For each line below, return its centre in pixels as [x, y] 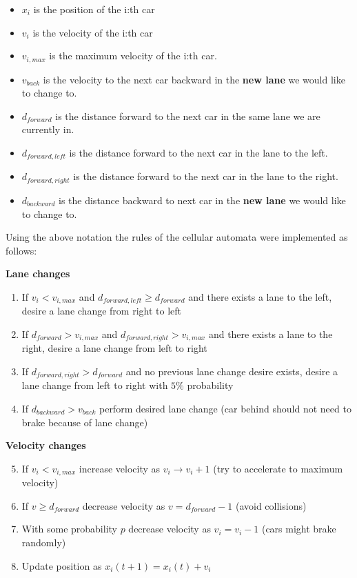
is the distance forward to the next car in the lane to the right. [206, 176]
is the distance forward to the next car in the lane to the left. [198, 153]
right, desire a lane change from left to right [114, 348]
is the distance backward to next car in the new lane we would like [202, 200]
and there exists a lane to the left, [260, 296]
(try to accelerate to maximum [278, 468]
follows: [21, 250]
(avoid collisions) [271, 505]
